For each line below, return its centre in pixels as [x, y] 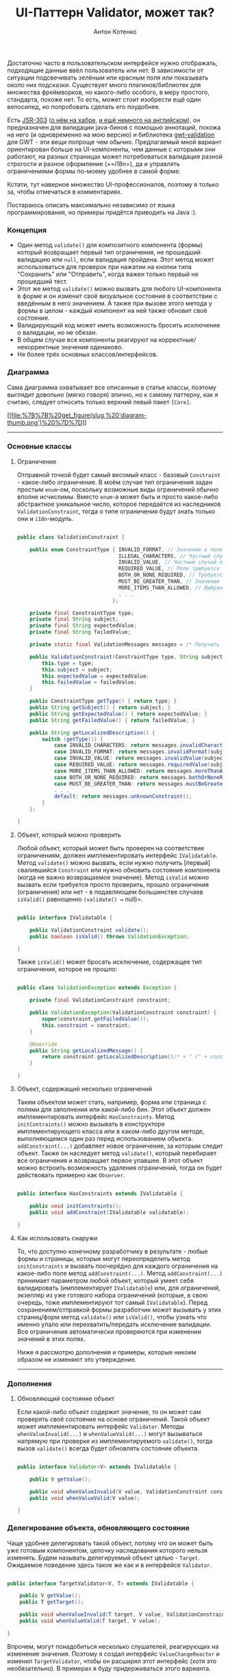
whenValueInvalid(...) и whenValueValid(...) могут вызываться [110, 1433]
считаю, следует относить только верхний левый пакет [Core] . [99, 402]
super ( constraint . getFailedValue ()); [95, 1019]
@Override [43, 1044]
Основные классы [39, 446]
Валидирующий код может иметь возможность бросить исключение [118, 325]
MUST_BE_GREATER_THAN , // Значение [169, 581]
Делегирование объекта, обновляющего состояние [99, 1528]
